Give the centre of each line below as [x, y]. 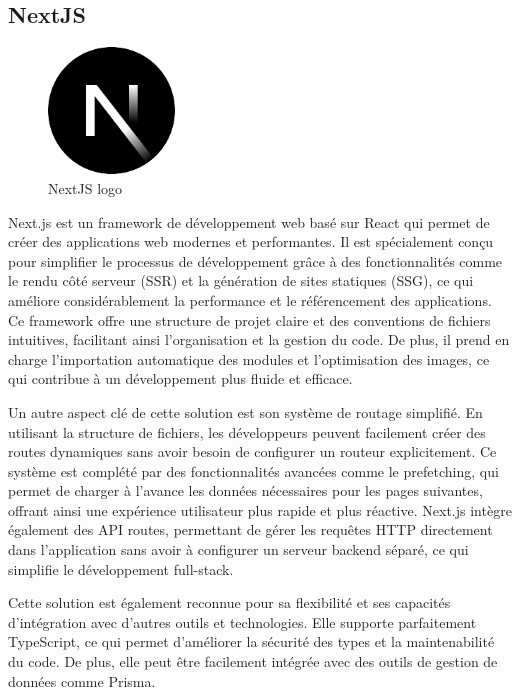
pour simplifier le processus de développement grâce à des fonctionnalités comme [255, 260]
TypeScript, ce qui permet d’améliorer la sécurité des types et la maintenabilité [251, 641]
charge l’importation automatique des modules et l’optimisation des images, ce [249, 358]
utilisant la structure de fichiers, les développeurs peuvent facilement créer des [247, 431]
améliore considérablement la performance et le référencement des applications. [250, 299]
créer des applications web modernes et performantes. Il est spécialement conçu [251, 241]
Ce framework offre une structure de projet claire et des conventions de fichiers [249, 319]
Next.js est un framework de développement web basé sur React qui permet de [249, 221]
